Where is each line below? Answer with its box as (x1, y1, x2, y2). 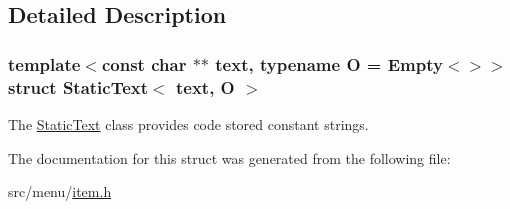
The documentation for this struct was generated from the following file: (8, 147, 451, 168)
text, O (175, 74, 235, 99)
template (8, 51, 81, 76)
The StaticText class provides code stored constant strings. (8, 113, 369, 134)
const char (101, 51, 187, 76)
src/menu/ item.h (8, 181, 112, 202)
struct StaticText (8, 74, 149, 99)
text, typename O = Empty (215, 51, 443, 76)
